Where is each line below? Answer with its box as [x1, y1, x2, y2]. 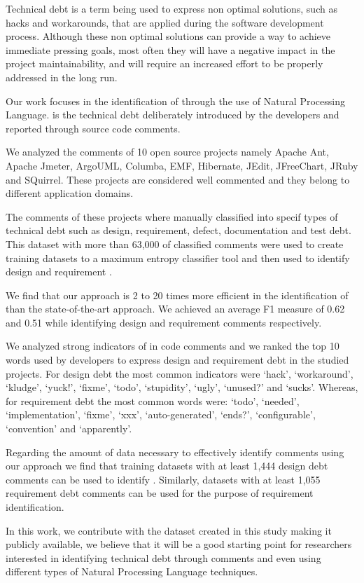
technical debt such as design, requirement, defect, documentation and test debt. [6, 223, 351, 238]
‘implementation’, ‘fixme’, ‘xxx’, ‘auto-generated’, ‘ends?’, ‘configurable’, [6, 407, 316, 422]
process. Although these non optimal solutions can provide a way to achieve [6, 29, 331, 43]
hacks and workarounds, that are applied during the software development [6, 15, 324, 29]
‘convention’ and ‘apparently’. [6, 421, 132, 436]
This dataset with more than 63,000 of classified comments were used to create [6, 236, 344, 251]
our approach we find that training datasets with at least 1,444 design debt [6, 458, 328, 473]
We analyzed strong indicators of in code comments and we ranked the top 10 [6, 338, 339, 353]
